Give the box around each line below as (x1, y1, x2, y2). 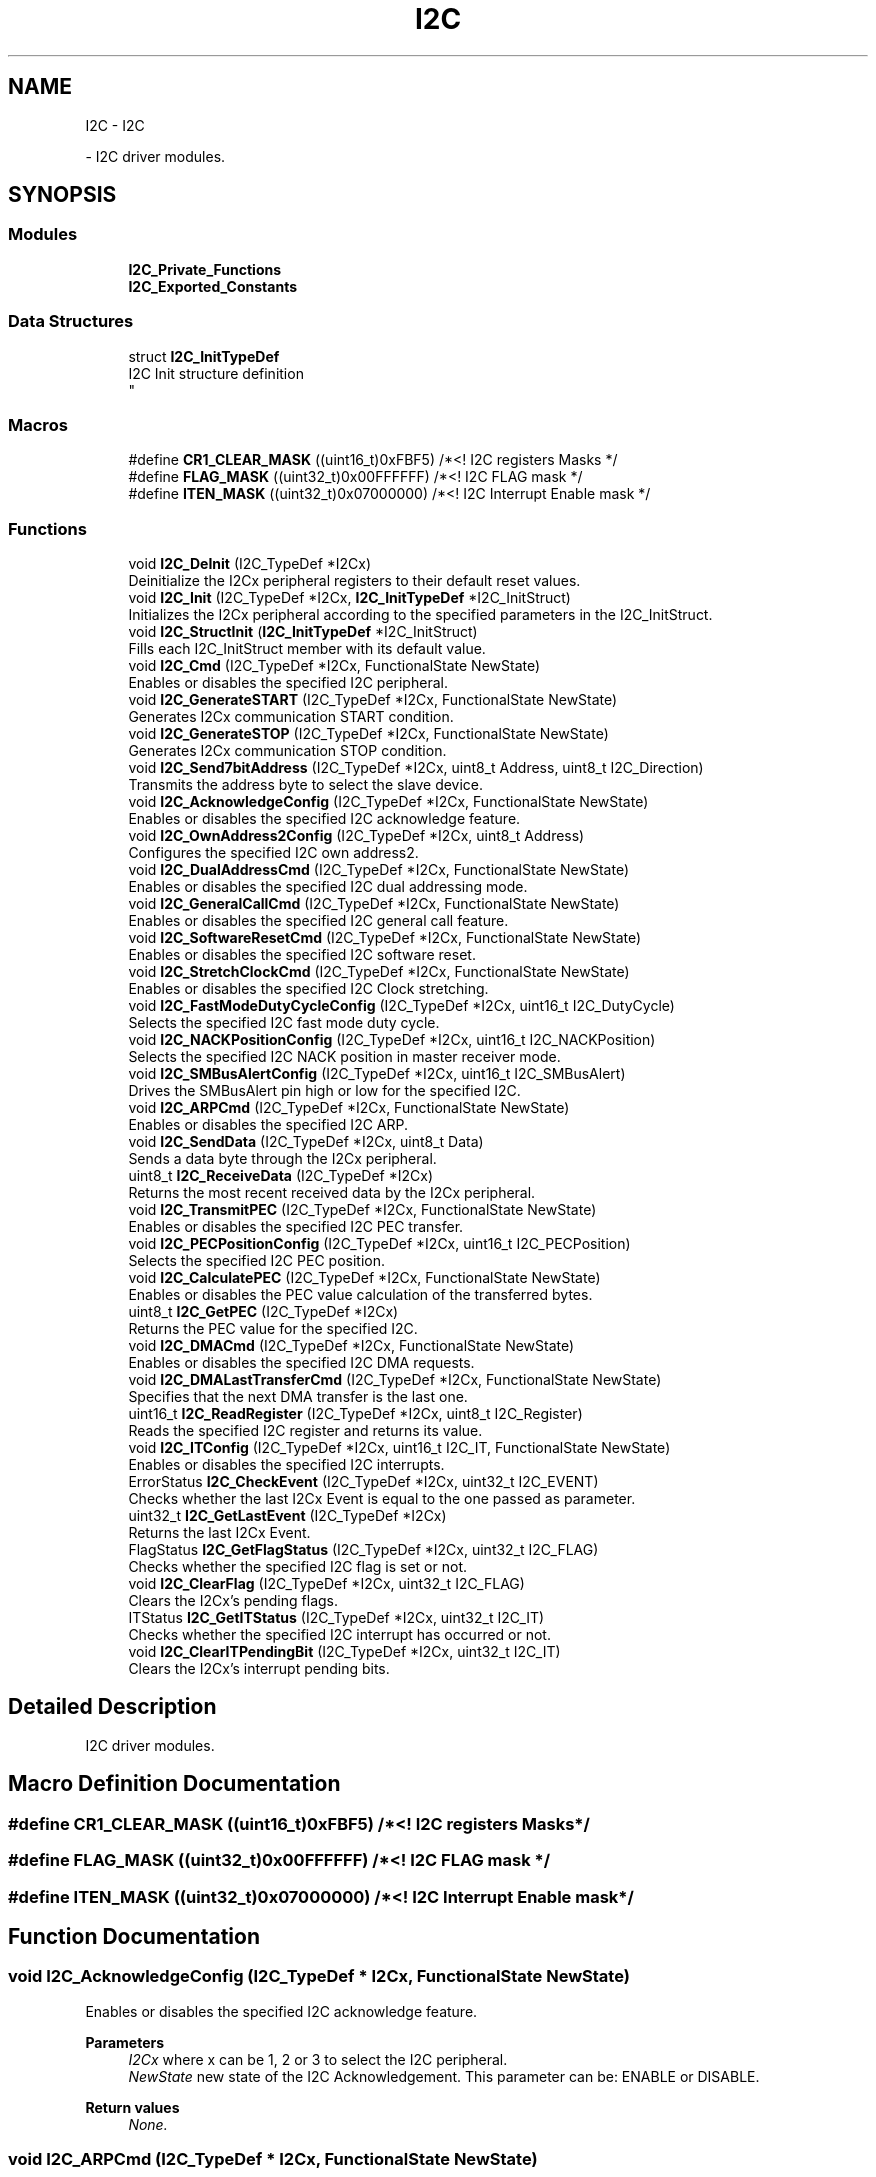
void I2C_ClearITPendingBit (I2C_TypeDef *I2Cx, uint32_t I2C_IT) (128, 1643, 561, 1661)
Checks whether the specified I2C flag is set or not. (128, 1558, 467, 1576)
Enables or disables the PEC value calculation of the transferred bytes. (128, 1286, 593, 1304)
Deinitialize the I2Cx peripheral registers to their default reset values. (128, 572, 581, 590)
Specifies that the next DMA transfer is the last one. (128, 1388, 468, 1406)
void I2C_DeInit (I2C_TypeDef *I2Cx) (128, 555, 372, 573)
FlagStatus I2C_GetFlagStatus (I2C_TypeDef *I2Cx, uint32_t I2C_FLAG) (128, 1541, 599, 1559)
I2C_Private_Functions (128, 260, 282, 278)
